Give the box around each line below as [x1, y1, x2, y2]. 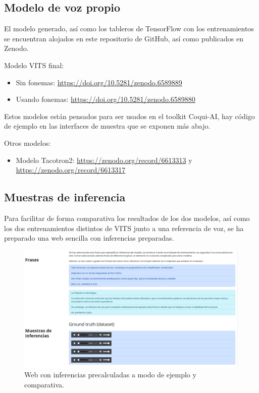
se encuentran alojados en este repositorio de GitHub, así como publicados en [4, 33, 243, 43]
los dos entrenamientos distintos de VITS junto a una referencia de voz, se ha [4, 222, 244, 233]
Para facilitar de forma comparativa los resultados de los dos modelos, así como [4, 212, 250, 223]
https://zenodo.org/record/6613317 [16, 164, 126, 175]
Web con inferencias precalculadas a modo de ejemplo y [24, 369, 196, 380]
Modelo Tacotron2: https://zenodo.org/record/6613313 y [16, 154, 192, 165]
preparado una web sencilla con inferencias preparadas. [4, 233, 174, 243]
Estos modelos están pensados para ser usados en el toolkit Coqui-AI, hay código [4, 110, 255, 121]
